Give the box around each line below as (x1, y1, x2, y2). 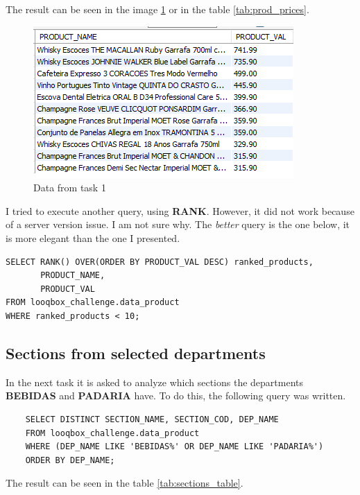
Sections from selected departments (6, 342, 266, 363)
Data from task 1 (33, 180, 106, 195)
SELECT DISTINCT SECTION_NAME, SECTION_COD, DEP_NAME (25, 414, 279, 424)
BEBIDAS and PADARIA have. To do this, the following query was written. (6, 388, 346, 403)
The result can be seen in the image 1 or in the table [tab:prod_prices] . (6, 2, 309, 16)
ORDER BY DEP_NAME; (25, 455, 115, 465)
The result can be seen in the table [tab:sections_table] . (6, 476, 243, 490)
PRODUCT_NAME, (40, 270, 105, 281)
